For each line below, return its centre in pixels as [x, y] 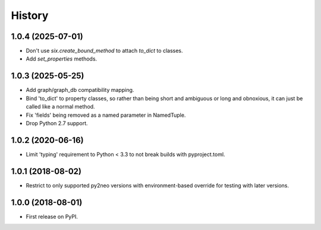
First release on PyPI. [52, 216]
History [30, 15]
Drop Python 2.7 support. [57, 123]
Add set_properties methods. [62, 59]
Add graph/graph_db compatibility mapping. [80, 90]
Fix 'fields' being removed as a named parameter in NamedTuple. [106, 115]
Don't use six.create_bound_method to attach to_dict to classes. [104, 51]
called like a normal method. [60, 107]
